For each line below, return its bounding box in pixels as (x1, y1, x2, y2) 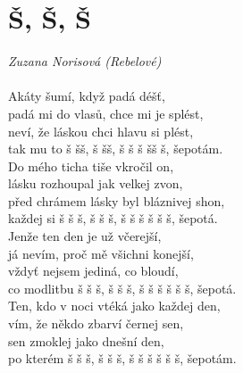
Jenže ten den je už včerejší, (8, 227, 162, 245)
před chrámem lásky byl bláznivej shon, (8, 191, 225, 210)
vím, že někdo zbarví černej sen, (8, 314, 184, 333)
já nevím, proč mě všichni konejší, (8, 244, 194, 262)
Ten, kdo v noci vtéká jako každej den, (8, 296, 221, 315)
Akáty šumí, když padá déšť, (8, 87, 165, 105)
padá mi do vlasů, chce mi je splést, (8, 104, 204, 122)
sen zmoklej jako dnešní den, (8, 331, 164, 350)
